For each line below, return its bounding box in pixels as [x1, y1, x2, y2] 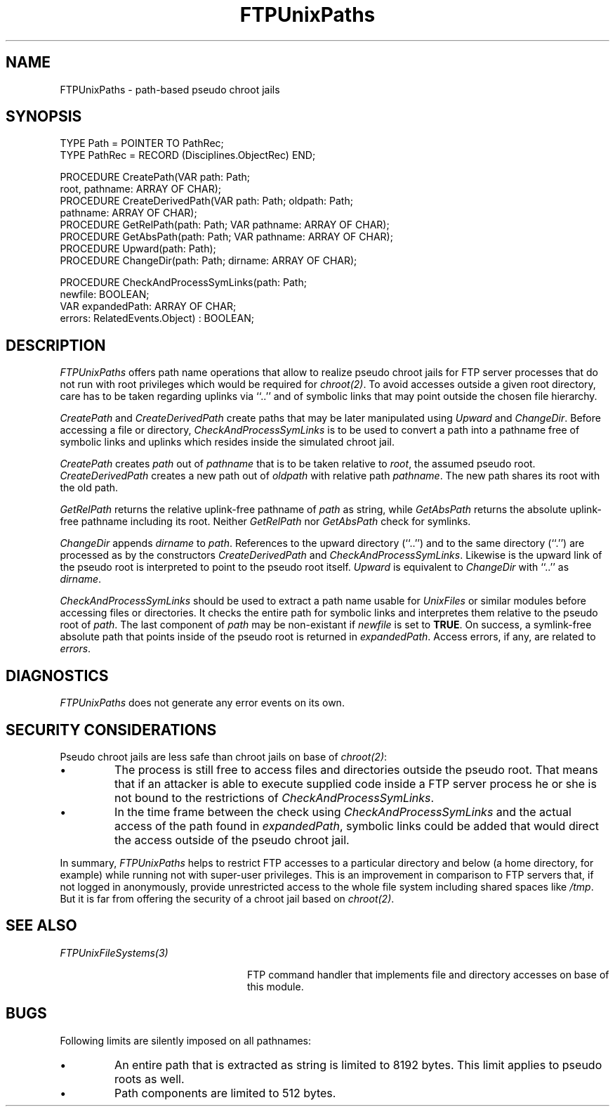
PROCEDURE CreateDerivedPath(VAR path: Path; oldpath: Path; [60, 195, 353, 207]
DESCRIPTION [6, 336, 106, 354]
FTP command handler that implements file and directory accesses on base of [247, 968, 609, 981]
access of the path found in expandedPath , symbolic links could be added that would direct [114, 818, 600, 833]
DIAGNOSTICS [6, 666, 109, 685]
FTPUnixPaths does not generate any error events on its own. [60, 697, 345, 709]
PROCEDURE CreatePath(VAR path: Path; [60, 171, 250, 183]
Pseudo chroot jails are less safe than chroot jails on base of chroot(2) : [60, 750, 388, 763]
